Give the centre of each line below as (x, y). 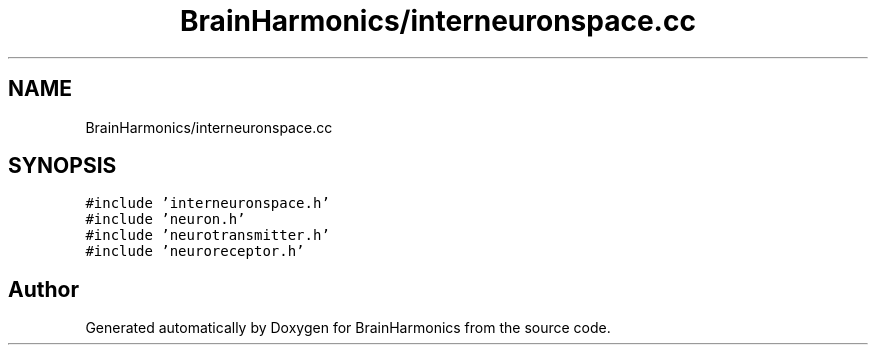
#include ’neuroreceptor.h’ (195, 251)
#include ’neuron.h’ (165, 219)
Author (43, 289)
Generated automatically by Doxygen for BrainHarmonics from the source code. (348, 328)
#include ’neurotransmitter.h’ (207, 235)
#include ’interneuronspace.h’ (207, 203)
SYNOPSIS (62, 166)
